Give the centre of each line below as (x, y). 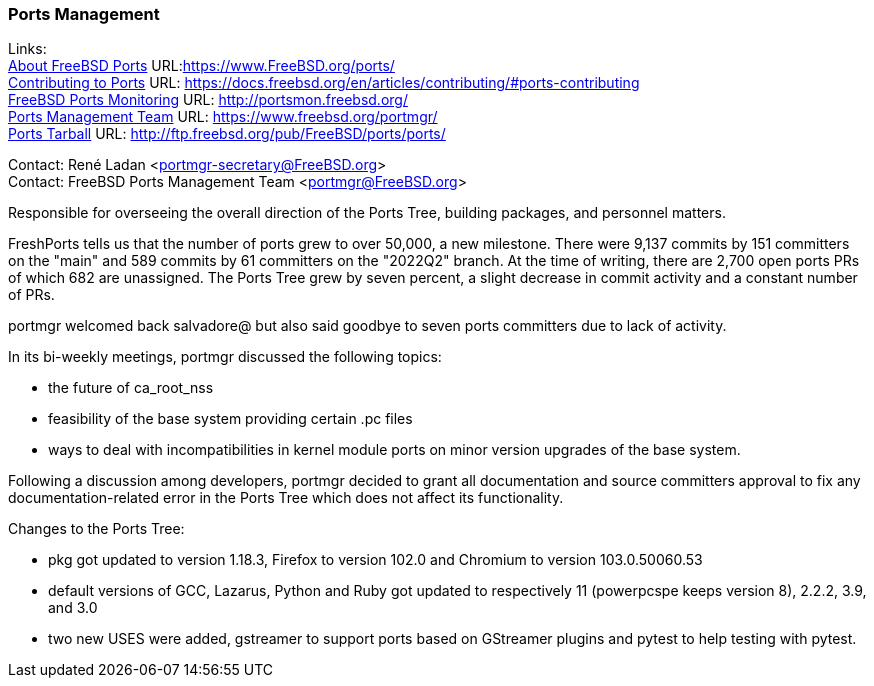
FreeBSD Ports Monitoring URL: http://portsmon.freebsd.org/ (208, 100)
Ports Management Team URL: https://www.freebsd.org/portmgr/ (223, 117)
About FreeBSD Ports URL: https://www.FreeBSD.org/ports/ (201, 66)
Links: (27, 49)
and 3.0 (73, 608)
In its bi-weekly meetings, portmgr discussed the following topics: (225, 357)
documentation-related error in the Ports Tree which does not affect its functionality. (286, 498)
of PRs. (31, 295)
